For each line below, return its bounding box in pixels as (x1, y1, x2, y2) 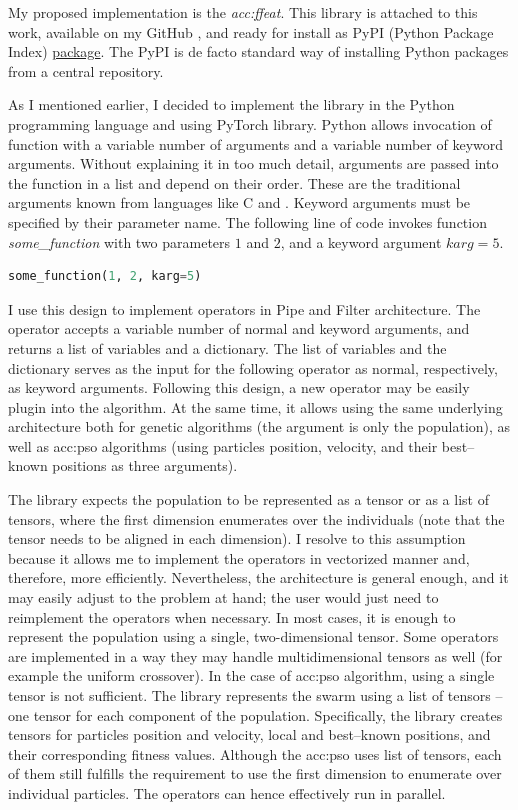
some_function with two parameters (8, 231, 231, 252)
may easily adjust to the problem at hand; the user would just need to (8, 587, 439, 608)
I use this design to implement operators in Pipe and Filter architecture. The (8, 298, 481, 319)
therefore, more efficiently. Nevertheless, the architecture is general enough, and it (8, 567, 509, 588)
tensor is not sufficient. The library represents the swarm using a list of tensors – (8, 685, 503, 705)
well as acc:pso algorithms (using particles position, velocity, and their (8, 435, 438, 456)
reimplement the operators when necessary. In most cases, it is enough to (8, 606, 456, 627)
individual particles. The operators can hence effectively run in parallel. (8, 782, 446, 803)
